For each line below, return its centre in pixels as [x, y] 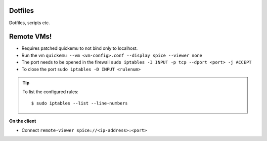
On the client [23, 121]
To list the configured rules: [50, 92]
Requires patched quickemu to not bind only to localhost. [80, 48]
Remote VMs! [30, 37]
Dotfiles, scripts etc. [30, 23]
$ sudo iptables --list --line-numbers [80, 103]
